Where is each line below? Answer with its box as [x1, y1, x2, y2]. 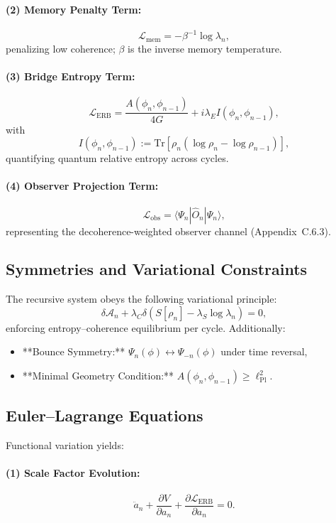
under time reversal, [220, 344, 308, 359]
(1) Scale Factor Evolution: [6, 465, 140, 480]
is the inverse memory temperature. [128, 41, 282, 56]
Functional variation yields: [6, 438, 124, 453]
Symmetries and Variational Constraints [6, 258, 308, 280]
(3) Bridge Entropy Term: [6, 69, 135, 84]
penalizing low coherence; [6, 41, 116, 56]
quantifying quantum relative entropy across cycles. [6, 151, 229, 166]
